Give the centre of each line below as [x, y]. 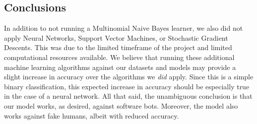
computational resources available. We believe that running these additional [119, 57]
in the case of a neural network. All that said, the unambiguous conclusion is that [128, 96]
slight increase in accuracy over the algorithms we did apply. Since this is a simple [129, 77]
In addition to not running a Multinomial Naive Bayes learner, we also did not [124, 28]
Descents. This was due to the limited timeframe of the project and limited [118, 47]
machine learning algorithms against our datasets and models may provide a [120, 67]
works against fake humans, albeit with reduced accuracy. [92, 115]
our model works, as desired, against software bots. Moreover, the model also [121, 105]
